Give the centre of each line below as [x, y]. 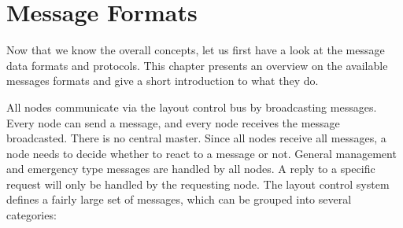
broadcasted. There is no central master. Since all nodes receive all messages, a [196, 138]
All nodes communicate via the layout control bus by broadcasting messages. [192, 107]
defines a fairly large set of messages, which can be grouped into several [179, 199]
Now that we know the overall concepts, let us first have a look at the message [196, 50]
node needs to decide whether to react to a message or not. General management [201, 153]
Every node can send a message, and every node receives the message [173, 122]
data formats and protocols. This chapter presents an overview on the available [197, 65]
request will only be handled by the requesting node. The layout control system [198, 184]
